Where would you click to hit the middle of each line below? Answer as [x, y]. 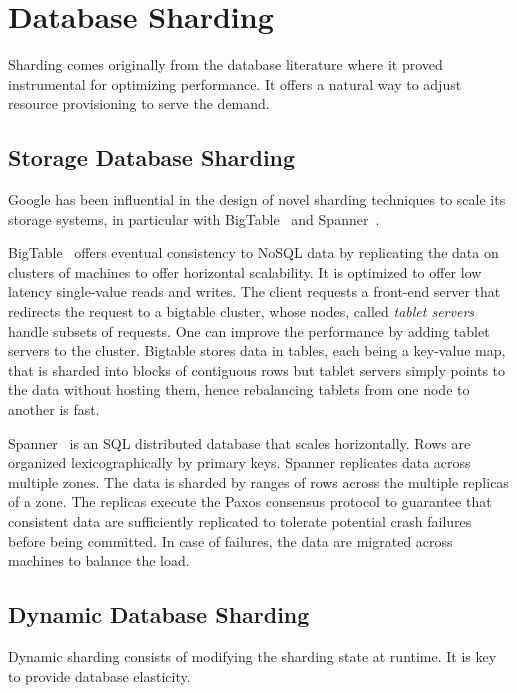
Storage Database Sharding [152, 157]
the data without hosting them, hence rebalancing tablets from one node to [239, 389]
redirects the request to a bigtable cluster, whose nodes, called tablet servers [241, 311]
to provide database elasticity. [99, 675]
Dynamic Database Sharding [159, 614]
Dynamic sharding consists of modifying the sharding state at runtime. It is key [252, 656]
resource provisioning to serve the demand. [139, 103]
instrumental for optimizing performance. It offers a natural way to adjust [235, 83]
